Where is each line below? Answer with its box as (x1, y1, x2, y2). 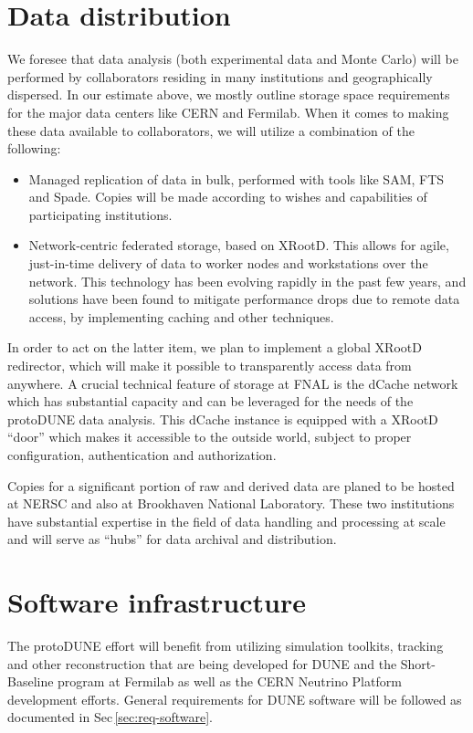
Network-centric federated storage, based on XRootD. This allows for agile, (28, 236, 449, 255)
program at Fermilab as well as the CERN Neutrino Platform (58, 672, 402, 691)
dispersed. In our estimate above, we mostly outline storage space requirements (7, 85, 450, 104)
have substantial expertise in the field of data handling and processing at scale (7, 511, 446, 530)
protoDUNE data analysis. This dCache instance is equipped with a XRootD (7, 409, 438, 428)
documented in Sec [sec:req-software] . (7, 707, 214, 727)
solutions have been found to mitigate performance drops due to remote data (28, 289, 460, 309)
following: (7, 139, 61, 158)
